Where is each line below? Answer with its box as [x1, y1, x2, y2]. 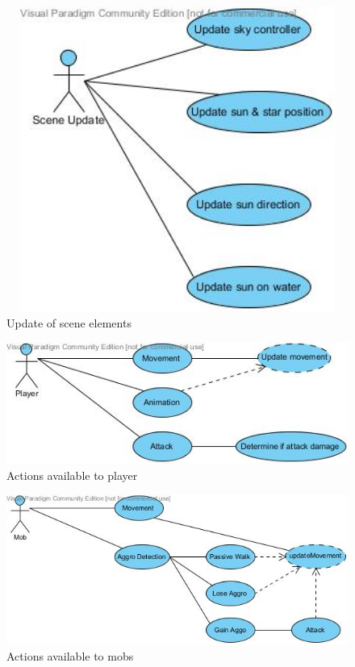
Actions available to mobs [6, 647, 134, 664]
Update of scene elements [6, 314, 132, 331]
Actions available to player [6, 466, 138, 483]
